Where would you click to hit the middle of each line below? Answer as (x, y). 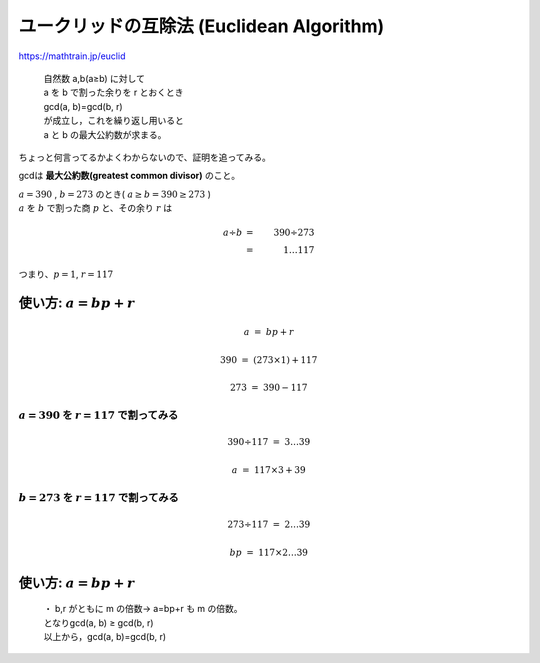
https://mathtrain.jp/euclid (72, 56)
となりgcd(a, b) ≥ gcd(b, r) (98, 622)
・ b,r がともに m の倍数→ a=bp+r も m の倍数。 (143, 609)
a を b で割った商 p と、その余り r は (95, 208)
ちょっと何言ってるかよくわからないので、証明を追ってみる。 (145, 157)
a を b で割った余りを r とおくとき (113, 92)
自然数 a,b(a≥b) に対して (94, 78)
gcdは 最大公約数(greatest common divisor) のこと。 (129, 176)
